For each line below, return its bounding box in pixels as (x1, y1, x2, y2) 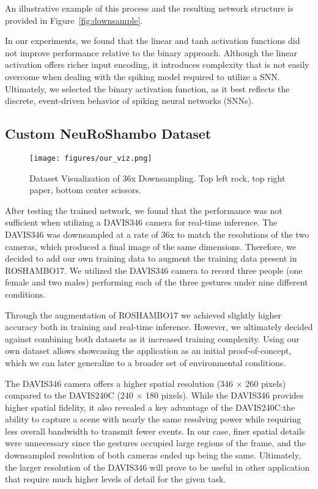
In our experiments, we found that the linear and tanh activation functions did (5, 34, 300, 47)
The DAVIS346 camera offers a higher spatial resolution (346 (5, 377, 234, 389)
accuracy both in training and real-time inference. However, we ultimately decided (5, 320, 313, 333)
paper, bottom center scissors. (29, 183, 141, 196)
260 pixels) (245, 377, 286, 389)
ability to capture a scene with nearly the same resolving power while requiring (5, 413, 301, 425)
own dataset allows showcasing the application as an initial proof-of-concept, (5, 344, 292, 357)
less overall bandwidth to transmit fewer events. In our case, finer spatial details (5, 424, 305, 437)
